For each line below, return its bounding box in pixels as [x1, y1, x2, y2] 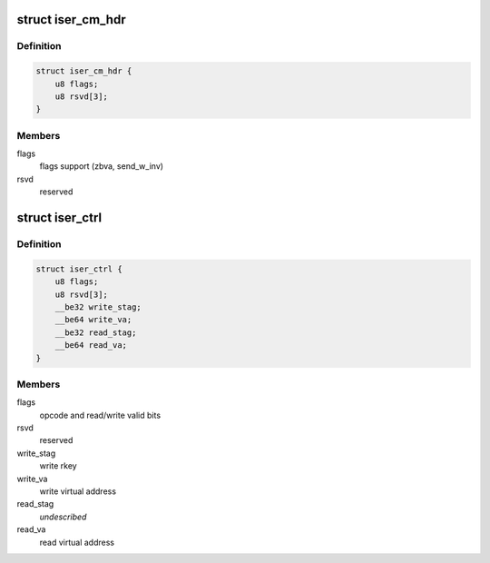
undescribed [39, 511, 87, 522]
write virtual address [39, 486, 117, 497]
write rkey [39, 460, 77, 471]
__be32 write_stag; [54, 301, 142, 312]
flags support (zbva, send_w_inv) [39, 161, 163, 172]
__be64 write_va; [54, 314, 132, 325]
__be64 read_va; [54, 341, 127, 351]
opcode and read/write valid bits [39, 410, 162, 420]
